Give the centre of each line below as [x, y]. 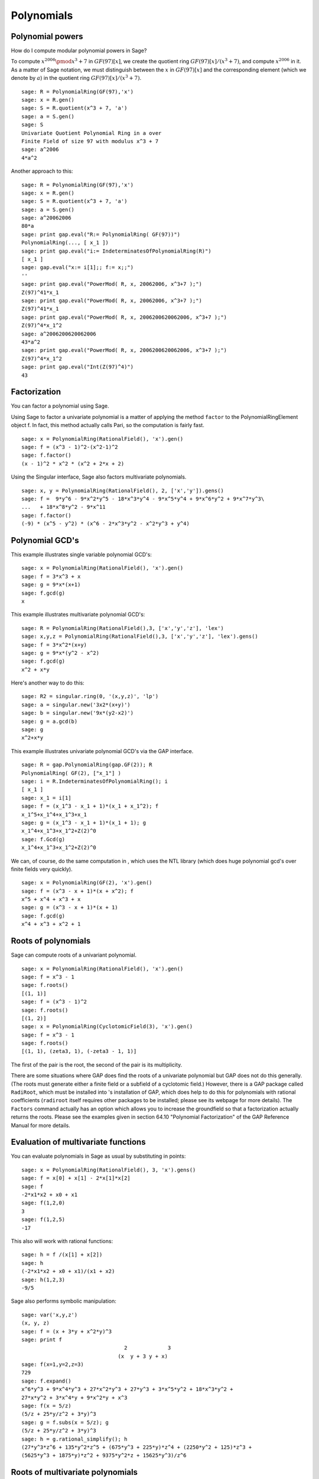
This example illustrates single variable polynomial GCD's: [81, 555]
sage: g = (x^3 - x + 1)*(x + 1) [70, 908]
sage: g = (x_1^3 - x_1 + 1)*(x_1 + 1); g [84, 823]
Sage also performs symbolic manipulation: [64, 1301]
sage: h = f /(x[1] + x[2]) [62, 1255]
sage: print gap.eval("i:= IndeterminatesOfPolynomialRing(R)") [117, 251]
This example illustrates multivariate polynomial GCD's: [78, 615]
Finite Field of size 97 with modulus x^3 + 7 [90, 141]
